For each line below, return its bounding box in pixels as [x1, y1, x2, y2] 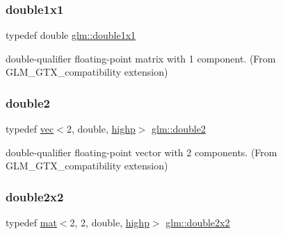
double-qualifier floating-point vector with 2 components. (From [6, 144, 277, 159]
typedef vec [6, 122, 54, 136]
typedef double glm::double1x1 [6, 28, 136, 42]
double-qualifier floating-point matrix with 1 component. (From [6, 51, 276, 65]
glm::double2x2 [165, 215, 230, 230]
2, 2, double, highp [70, 215, 149, 230]
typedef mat [6, 215, 57, 230]
